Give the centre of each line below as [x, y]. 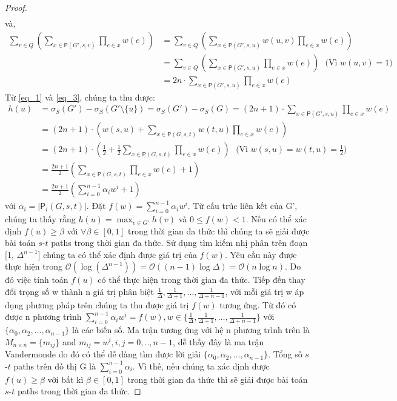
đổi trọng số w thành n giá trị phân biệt [79, 292]
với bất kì [65, 379]
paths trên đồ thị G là [55, 366]
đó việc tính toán [37, 280]
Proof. [16, 7]
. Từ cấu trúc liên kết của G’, [242, 206]
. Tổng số [285, 354]
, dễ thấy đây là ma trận [219, 341]
